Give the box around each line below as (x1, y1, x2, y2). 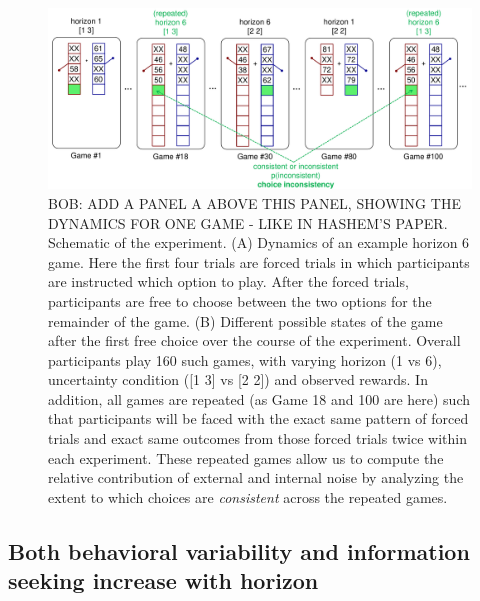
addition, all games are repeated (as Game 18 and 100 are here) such (48, 388, 471, 409)
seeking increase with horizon (8, 565, 319, 596)
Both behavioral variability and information (8, 535, 470, 566)
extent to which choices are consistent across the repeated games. (48, 486, 448, 507)
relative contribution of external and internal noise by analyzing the (48, 467, 464, 488)
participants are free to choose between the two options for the (48, 290, 432, 311)
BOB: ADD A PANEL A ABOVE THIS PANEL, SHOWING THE (48, 192, 461, 213)
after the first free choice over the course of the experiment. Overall (48, 330, 461, 351)
